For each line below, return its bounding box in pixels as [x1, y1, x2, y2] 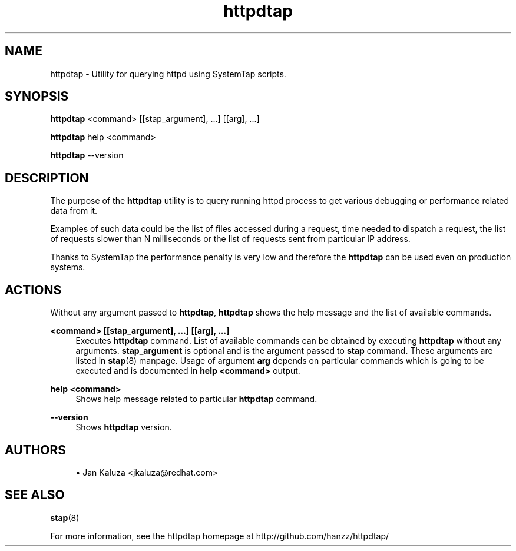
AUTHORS [5, 442, 67, 457]
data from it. [50, 205, 98, 216]
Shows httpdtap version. [75, 422, 172, 433]
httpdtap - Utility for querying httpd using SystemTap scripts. [50, 68, 286, 79]
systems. [50, 262, 85, 273]
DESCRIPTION [5, 170, 89, 185]
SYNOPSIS [5, 89, 69, 104]
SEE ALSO [5, 487, 65, 503]
